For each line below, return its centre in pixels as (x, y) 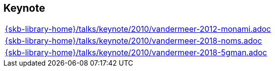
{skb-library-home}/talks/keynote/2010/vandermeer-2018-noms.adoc (134, 41)
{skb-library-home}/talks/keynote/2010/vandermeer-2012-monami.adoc (138, 29)
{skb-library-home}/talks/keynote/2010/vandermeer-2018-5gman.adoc (136, 53)
